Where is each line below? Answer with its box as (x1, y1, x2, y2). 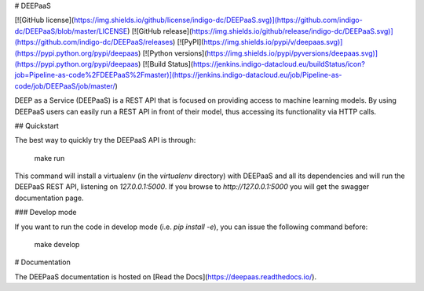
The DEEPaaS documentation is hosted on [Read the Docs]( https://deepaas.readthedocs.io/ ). (14, 271, 317, 282)
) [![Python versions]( (137, 48, 207, 58)
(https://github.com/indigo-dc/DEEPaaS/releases (14, 38, 174, 47)
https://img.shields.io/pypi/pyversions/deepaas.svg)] (207, 48, 378, 58)
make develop (34, 240, 80, 249)
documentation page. (14, 193, 84, 202)
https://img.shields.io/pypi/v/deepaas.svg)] (203, 38, 343, 47)
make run (34, 153, 65, 162)
